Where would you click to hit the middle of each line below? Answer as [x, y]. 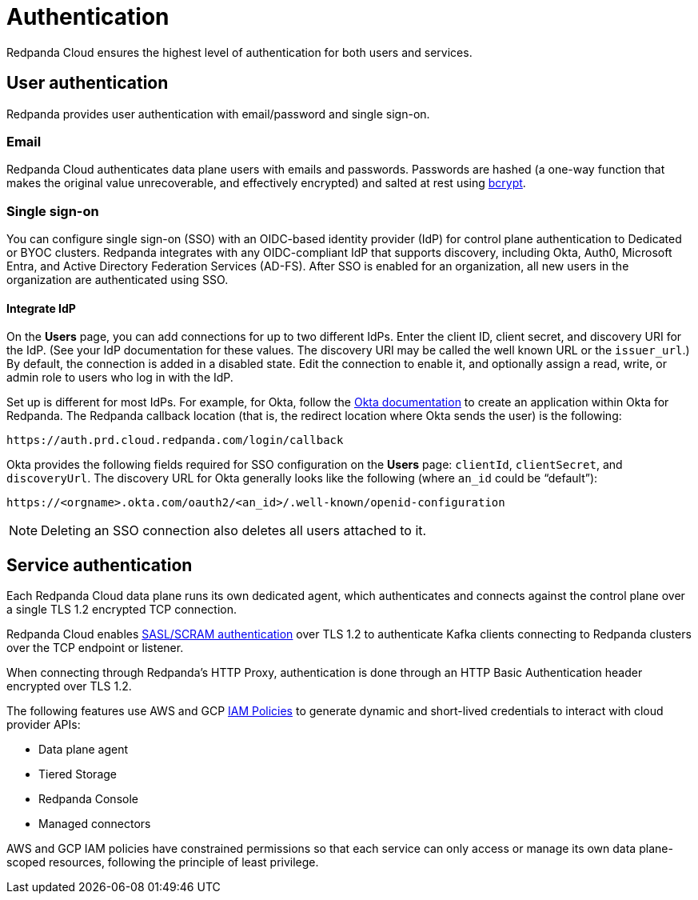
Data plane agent [84, 750]
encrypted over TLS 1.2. [69, 686]
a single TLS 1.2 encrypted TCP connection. [122, 610]
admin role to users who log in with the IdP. [120, 378]
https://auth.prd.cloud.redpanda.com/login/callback [175, 440]
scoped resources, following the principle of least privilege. [163, 862]
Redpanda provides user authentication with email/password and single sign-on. [218, 114]
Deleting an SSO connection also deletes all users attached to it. [234, 531]
